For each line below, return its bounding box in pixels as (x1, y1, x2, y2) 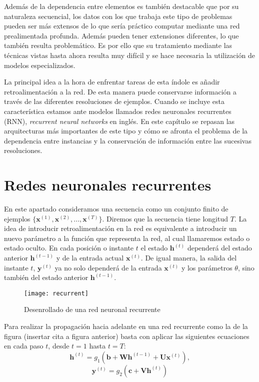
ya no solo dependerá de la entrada (54, 262, 162, 272)
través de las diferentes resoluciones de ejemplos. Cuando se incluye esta (4, 96, 224, 106)
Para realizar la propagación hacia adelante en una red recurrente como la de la (4, 321, 248, 331)
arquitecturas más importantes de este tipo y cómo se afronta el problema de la (4, 125, 248, 136)
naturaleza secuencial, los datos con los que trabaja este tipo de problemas (4, 10, 232, 21)
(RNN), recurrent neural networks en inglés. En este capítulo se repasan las (4, 115, 235, 126)
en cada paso (4, 340, 43, 351)
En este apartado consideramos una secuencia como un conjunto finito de (4, 203, 228, 214)
